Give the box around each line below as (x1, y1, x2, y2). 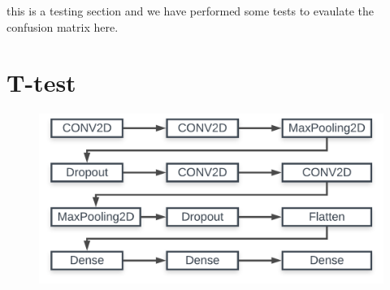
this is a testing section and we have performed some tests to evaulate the (6, 2, 375, 19)
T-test (6, 66, 76, 99)
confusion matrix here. (6, 18, 119, 35)
